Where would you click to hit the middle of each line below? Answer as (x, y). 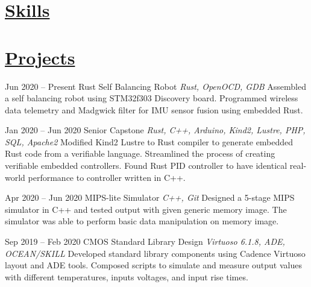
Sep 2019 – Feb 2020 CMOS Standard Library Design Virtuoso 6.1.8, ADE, (145, 241)
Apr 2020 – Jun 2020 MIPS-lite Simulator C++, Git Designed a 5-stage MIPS (150, 197)
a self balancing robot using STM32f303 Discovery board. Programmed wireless (152, 98)
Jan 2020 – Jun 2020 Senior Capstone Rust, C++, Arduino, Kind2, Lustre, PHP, (155, 130)
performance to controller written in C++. (107, 177)
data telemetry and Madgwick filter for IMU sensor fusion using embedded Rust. (154, 109)
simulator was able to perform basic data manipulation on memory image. (142, 221)
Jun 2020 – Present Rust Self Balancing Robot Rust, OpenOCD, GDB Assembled (155, 86)
